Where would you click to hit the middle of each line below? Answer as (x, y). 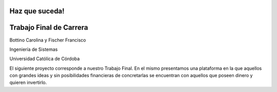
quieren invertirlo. (28, 83)
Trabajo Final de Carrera (49, 27)
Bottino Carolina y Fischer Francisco (48, 40)
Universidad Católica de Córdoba (45, 59)
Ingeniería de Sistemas (34, 49)
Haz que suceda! (37, 11)
